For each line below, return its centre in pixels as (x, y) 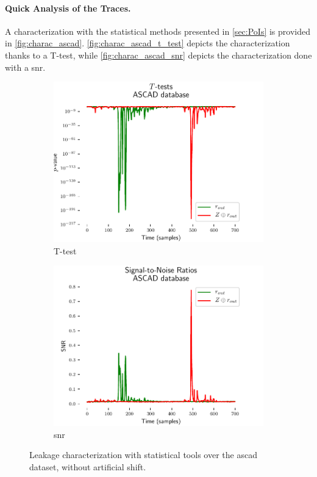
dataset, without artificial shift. (88, 466)
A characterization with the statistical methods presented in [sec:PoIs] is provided (158, 31)
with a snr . (25, 67)
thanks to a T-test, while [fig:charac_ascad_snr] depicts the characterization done (158, 55)
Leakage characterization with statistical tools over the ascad (143, 455)
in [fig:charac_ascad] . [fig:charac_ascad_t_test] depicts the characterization (148, 43)
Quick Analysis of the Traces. (68, 8)
